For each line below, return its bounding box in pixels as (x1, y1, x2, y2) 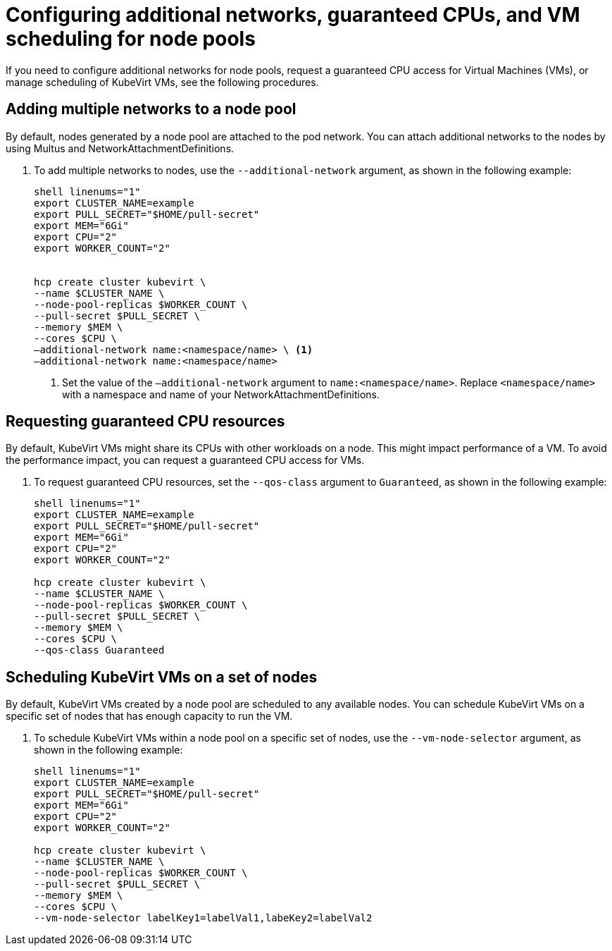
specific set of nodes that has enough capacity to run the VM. (6, 710, 293, 723)
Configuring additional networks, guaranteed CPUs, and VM (6, 3, 580, 27)
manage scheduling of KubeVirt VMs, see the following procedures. (6, 75, 319, 88)
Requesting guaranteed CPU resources (6, 412, 285, 431)
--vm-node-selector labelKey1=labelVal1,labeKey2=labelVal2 (34, 912, 373, 924)
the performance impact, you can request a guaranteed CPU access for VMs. (6, 454, 365, 467)
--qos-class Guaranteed (34, 644, 165, 656)
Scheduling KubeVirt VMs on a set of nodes (6, 668, 318, 686)
